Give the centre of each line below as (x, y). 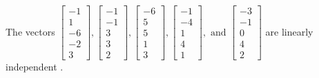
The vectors (30, 31)
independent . (35, 67)
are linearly (289, 31)
